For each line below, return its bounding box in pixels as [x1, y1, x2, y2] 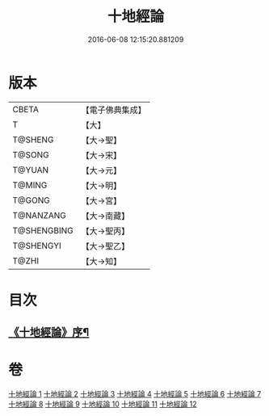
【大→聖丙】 [81, 225, 130, 237]
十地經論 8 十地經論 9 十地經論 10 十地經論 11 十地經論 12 [8, 399, 197, 409]
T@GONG [12, 195, 50, 206]
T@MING [12, 179, 48, 191]
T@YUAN [12, 164, 49, 175]
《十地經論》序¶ [8, 326, 90, 339]
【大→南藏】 [81, 210, 130, 221]
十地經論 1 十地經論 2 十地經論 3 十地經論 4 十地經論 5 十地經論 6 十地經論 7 [8, 389, 262, 399]
